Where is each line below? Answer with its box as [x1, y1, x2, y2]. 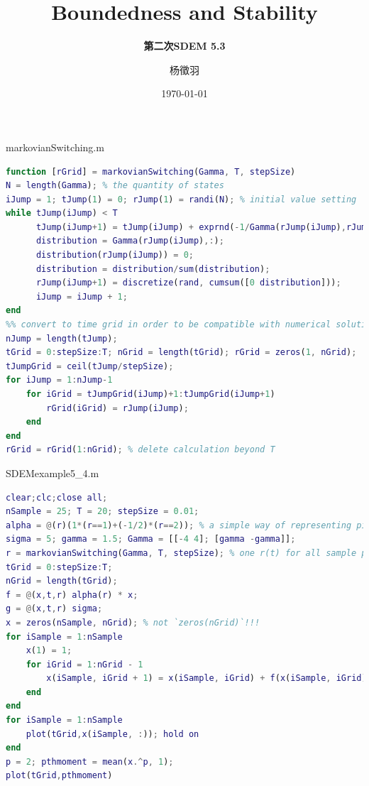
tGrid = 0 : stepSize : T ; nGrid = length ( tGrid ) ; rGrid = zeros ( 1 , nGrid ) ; [6, 347, 357, 358]
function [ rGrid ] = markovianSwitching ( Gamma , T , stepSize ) [6, 166, 296, 177]
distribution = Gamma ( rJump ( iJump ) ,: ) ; [35, 236, 224, 246]
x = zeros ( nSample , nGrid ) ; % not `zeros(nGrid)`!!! [6, 617, 260, 628]
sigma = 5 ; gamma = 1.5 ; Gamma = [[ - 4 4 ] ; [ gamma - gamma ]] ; [6, 534, 296, 545]
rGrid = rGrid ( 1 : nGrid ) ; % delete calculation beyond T [6, 444, 275, 455]
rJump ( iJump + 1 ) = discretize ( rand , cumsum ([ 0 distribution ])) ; [35, 278, 341, 288]
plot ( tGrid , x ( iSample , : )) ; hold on [26, 728, 199, 739]
